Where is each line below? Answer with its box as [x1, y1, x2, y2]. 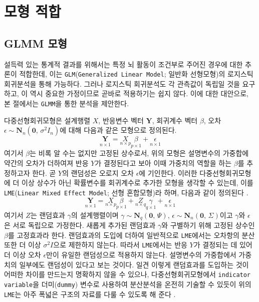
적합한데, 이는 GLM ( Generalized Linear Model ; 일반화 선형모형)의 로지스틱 [19, 69, 253, 79]
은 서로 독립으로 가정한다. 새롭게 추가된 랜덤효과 [4, 220, 156, 230]
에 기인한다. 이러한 [139, 167, 197, 178]
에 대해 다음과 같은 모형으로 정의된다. [60, 125, 177, 135]
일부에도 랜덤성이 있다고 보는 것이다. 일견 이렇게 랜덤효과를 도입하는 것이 [19, 259, 249, 269]
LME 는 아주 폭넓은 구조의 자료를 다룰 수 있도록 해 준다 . [4, 288, 176, 299]
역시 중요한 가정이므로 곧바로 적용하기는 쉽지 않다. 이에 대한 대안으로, [30, 88, 248, 99]
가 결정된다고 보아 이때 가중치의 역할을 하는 [95, 158, 232, 168]
